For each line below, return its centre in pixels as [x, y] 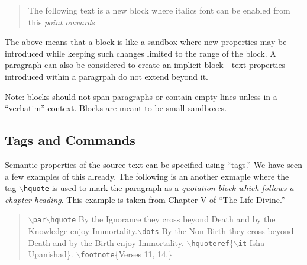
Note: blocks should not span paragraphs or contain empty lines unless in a [141, 96]
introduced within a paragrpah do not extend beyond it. [106, 76]
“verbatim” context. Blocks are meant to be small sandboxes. [116, 108]
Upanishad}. [51, 254]
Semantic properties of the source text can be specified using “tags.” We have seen [153, 164]
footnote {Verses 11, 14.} [127, 254]
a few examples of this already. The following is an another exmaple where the [147, 176]
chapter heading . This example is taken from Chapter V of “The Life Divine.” [145, 199]
